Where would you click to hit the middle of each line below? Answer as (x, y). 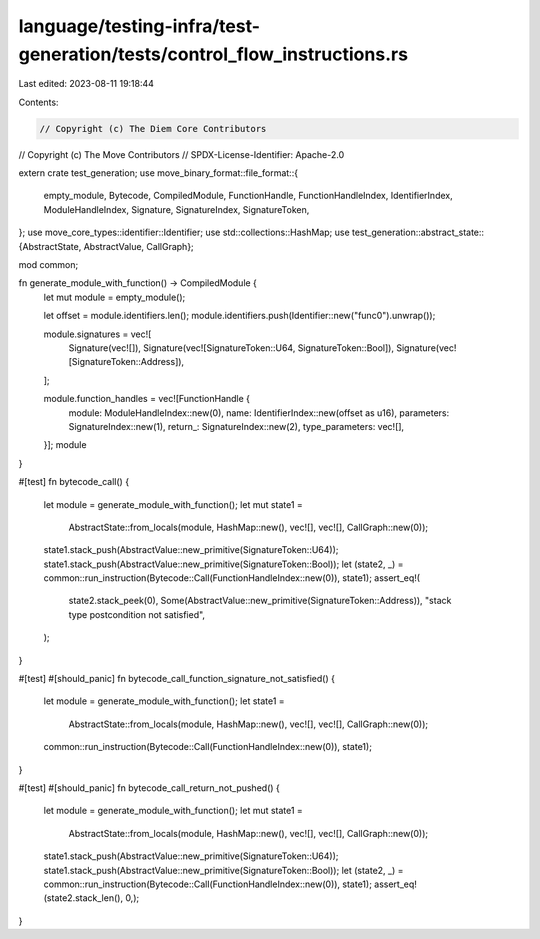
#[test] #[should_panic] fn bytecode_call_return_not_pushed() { (149, 787)
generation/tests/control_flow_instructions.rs (213, 54)
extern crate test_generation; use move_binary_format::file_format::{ (158, 173)
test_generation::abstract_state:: (418, 232)
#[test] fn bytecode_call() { (74, 482)
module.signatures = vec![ (97, 334)
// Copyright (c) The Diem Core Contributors (153, 128)
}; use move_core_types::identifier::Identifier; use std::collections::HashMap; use (184, 232)
